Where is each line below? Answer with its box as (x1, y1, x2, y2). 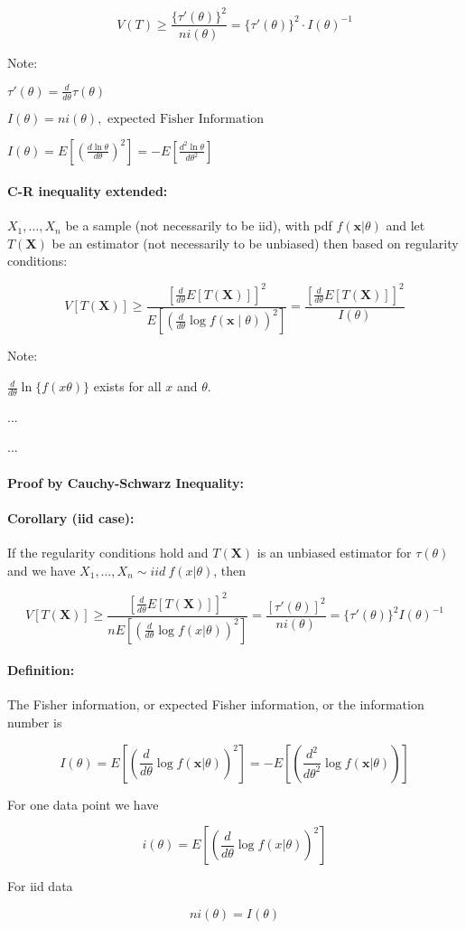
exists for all (93, 377, 162, 396)
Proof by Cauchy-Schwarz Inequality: (7, 473, 245, 492)
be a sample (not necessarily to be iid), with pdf (65, 216, 332, 235)
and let (386, 216, 425, 235)
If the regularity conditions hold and (7, 543, 209, 562)
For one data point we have (7, 794, 159, 813)
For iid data (7, 877, 73, 896)
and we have (7, 560, 76, 579)
